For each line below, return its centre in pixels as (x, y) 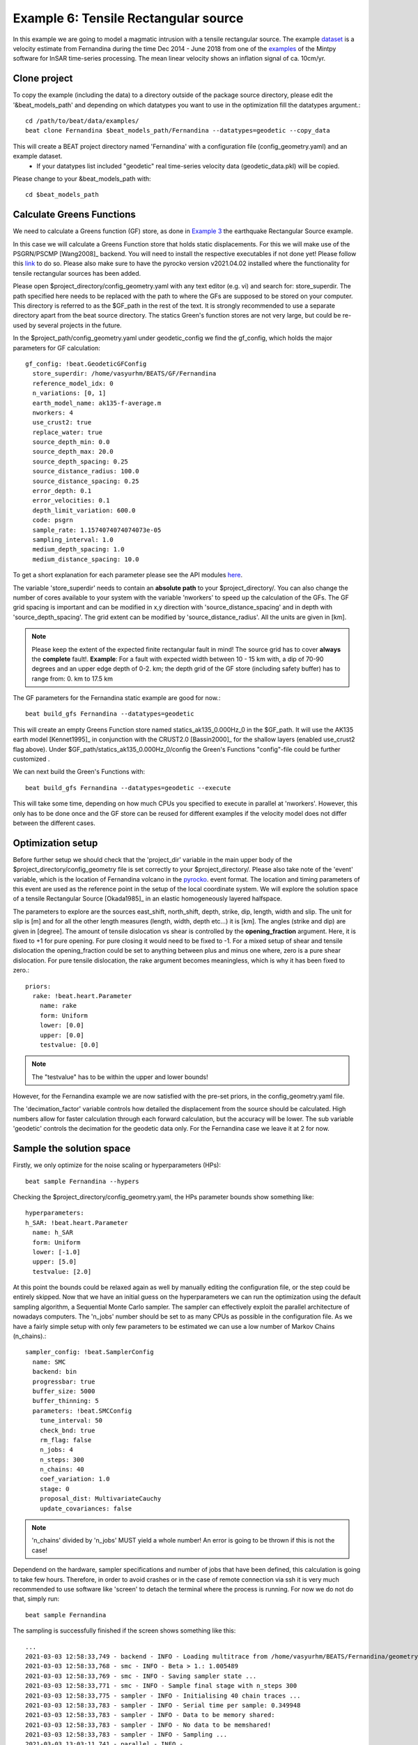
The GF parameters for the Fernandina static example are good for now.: (117, 698)
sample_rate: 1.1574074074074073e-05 (97, 530)
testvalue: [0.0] (69, 1045)
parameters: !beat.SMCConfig (82, 1411)
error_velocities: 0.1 (71, 500)
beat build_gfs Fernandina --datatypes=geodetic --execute (128, 788)
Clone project (43, 79)
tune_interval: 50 (71, 1421)
